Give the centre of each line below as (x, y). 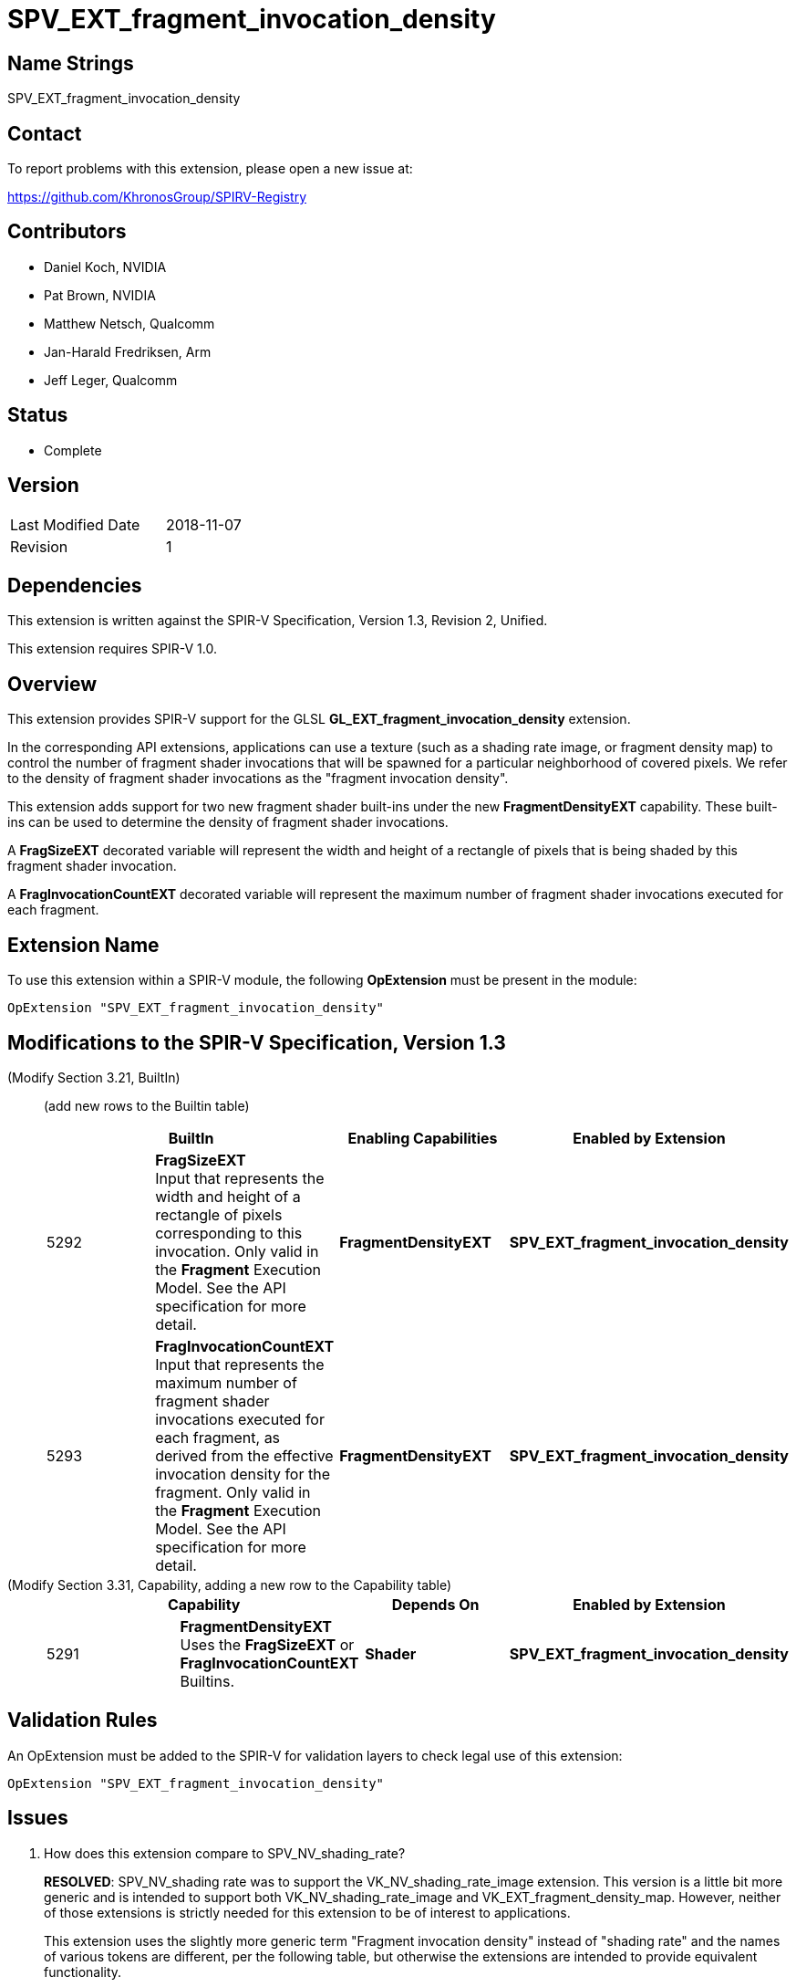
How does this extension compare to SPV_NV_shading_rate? (225, 1853)
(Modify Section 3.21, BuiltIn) (94, 1077)
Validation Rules (83, 1720)
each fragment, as (218, 1437)
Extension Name (83, 945)
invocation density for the (243, 1474)
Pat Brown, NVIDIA (100, 295)
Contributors (67, 232)
